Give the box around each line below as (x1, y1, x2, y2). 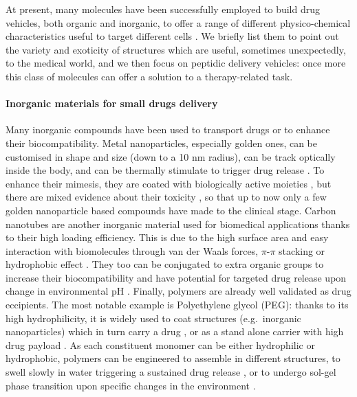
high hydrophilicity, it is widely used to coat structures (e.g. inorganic (6, 310, 301, 325)
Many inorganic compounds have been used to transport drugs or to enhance (6, 122, 330, 137)
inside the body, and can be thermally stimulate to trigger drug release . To (6, 163, 325, 177)
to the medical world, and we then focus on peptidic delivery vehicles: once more (6, 56, 346, 70)
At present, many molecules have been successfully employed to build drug (6, 2, 320, 16)
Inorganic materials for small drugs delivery (6, 96, 218, 111)
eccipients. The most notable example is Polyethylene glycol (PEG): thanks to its (6, 297, 349, 312)
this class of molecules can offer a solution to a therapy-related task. (6, 69, 293, 83)
